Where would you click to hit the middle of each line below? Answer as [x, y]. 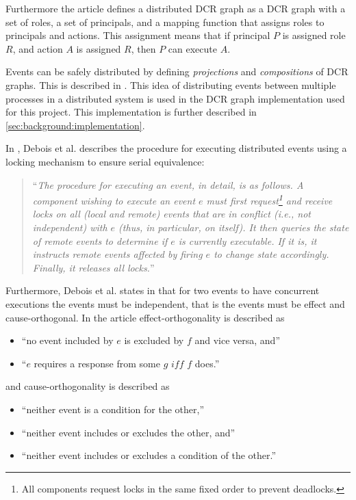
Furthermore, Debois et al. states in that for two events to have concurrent [163, 290]
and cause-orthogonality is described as [88, 386]
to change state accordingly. [271, 254]
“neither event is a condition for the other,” [113, 409]
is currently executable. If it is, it [247, 240]
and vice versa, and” [238, 340]
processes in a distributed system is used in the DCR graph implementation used [175, 98]
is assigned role [314, 35]
